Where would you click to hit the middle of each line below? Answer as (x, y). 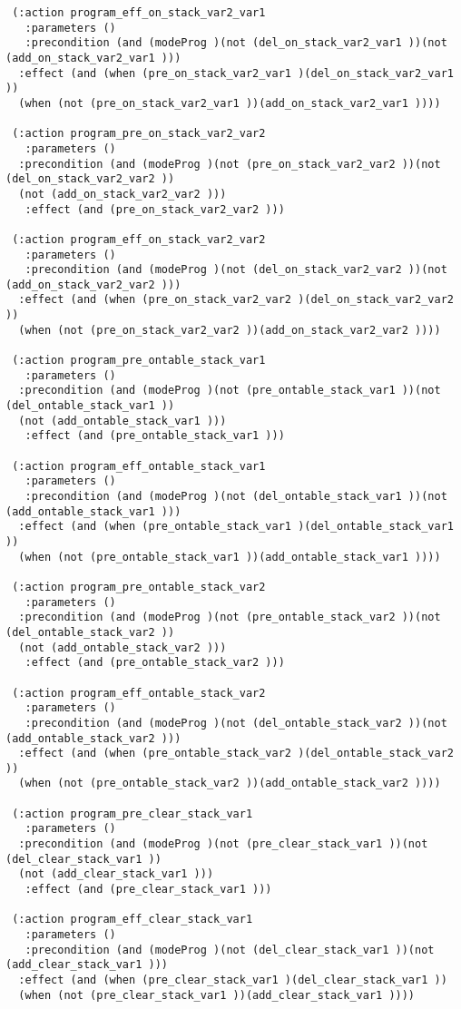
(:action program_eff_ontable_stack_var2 (139, 693)
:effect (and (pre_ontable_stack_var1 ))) (155, 436)
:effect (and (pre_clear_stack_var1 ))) (148, 890)
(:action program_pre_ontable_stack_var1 (139, 361)
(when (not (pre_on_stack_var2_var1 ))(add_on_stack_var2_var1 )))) (230, 103)
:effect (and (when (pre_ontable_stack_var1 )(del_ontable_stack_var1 (236, 527)
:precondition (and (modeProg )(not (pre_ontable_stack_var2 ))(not (230, 617)
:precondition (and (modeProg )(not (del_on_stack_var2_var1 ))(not (236, 43)
